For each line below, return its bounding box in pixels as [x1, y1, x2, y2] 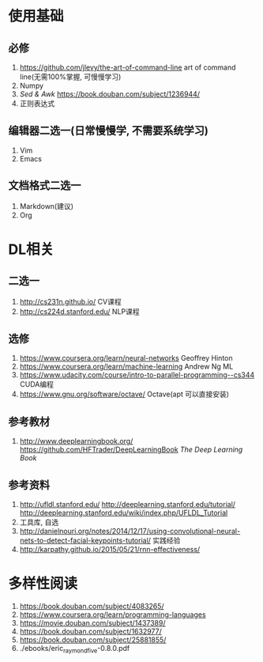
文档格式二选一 [8, 179, 81, 192]
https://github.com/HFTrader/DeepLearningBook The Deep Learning [19, 444, 243, 455]
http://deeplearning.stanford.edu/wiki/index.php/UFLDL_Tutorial [19, 508, 228, 518]
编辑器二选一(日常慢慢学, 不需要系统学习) [8, 124, 209, 138]
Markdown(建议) [19, 201, 73, 210]
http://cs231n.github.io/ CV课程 [19, 297, 122, 306]
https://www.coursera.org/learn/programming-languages [19, 610, 207, 619]
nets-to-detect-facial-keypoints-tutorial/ [19, 535, 152, 546]
